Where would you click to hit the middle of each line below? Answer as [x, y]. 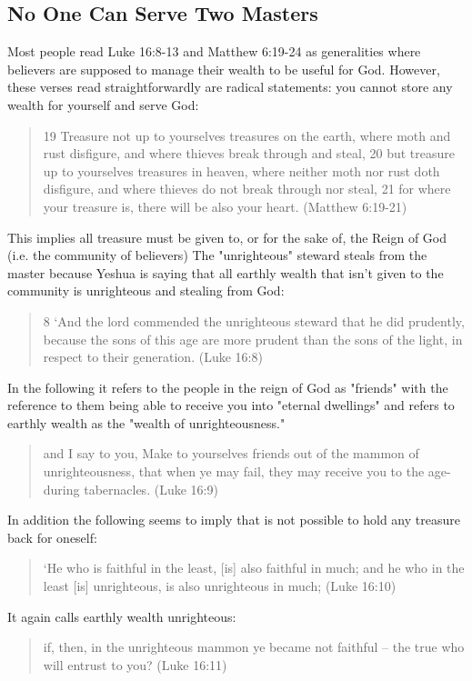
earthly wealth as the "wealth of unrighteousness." [146, 422]
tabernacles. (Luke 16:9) [151, 489]
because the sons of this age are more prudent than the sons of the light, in [253, 339]
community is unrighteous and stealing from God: [146, 290]
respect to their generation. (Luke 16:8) [153, 357]
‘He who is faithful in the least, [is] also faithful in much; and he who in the [254, 568]
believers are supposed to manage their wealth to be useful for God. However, [224, 69]
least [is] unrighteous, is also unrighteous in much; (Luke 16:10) [220, 586]
